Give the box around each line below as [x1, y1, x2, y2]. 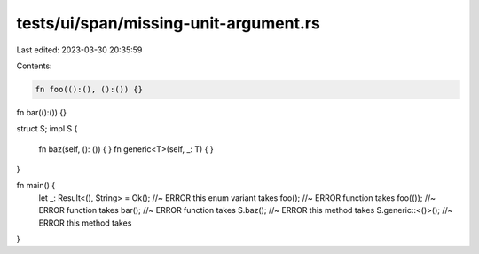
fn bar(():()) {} [16, 107, 67, 117]
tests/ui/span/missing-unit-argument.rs [16, 13, 321, 33]
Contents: [16, 60, 52, 71]
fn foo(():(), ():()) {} [35, 84, 144, 94]
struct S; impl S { [16, 123, 78, 134]
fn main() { [16, 180, 56, 191]
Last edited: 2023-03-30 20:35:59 [16, 44, 143, 55]
